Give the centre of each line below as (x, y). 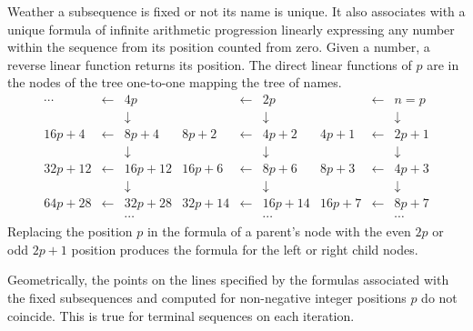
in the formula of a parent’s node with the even (279, 231)
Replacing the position (70, 231)
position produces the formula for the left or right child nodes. (245, 249)
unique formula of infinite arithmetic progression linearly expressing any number (231, 29)
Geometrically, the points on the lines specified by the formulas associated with (228, 280)
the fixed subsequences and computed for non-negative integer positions (207, 297)
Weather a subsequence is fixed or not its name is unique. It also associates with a (236, 11)
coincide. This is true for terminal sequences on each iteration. (181, 315)
